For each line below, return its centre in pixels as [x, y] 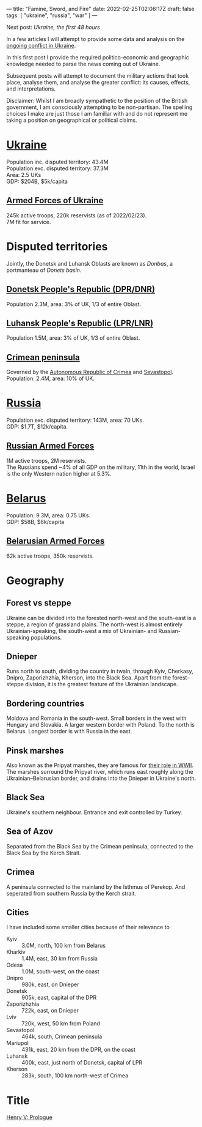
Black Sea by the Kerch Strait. [44, 853]
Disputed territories [57, 246]
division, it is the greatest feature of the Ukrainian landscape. [102, 684]
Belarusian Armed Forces [56, 541]
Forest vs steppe [39, 603]
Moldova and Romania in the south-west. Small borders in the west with [97, 718]
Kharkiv [16, 952]
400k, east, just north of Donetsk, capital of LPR [82, 1063]
